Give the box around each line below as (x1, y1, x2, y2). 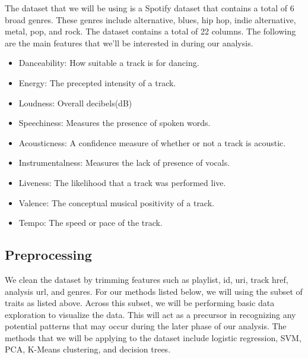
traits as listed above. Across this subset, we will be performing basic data (5, 297, 275, 309)
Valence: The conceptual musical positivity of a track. (18, 196, 214, 209)
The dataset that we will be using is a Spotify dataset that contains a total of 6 (5, 2, 294, 14)
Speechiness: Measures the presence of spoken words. (18, 116, 211, 129)
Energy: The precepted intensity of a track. (18, 76, 176, 89)
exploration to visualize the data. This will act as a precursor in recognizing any (5, 308, 296, 320)
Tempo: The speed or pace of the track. (18, 216, 163, 229)
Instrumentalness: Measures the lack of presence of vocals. (18, 156, 230, 169)
